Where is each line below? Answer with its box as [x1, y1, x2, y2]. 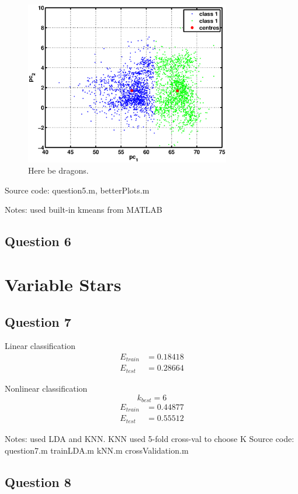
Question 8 [5, 472, 71, 490]
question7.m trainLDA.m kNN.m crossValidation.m [5, 444, 189, 456]
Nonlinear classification [5, 382, 88, 394]
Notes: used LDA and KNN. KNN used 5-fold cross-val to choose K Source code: [5, 432, 294, 444]
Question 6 [5, 232, 71, 250]
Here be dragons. [28, 164, 89, 177]
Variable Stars [5, 272, 122, 296]
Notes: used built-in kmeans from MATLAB [5, 203, 162, 216]
